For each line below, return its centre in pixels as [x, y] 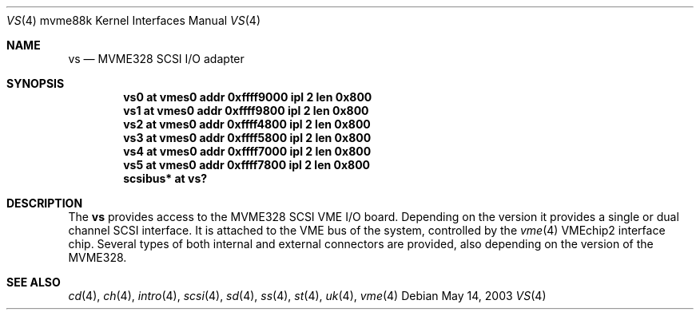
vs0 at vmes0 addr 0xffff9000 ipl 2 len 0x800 [248, 97]
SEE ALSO [34, 282]
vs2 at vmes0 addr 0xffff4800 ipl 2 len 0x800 [247, 124]
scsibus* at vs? [165, 178]
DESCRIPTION [45, 203]
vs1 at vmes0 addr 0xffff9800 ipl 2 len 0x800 [246, 111]
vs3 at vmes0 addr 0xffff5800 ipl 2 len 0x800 [247, 138]
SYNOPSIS [36, 83]
